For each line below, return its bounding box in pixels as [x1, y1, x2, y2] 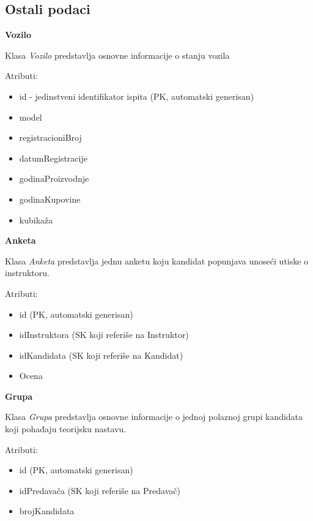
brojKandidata [19, 504, 75, 517]
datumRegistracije [19, 151, 87, 164]
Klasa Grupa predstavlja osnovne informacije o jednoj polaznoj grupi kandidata [5, 410, 303, 423]
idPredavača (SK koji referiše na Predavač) [19, 484, 180, 497]
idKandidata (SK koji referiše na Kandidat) [19, 348, 183, 361]
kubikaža [19, 213, 53, 226]
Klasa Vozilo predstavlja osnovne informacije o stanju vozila [5, 48, 230, 61]
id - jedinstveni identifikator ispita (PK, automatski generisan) [19, 89, 254, 102]
